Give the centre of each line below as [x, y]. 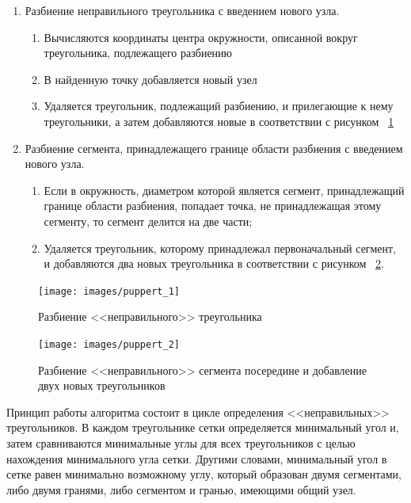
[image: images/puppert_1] [109, 291]
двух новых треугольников [102, 385]
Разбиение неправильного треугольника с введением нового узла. [182, 10]
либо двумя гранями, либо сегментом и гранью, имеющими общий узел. [181, 489]
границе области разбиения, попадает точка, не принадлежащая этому [213, 206]
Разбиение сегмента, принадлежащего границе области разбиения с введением [214, 148]
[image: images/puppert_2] [109, 344]
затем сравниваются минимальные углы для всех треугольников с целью [181, 443]
